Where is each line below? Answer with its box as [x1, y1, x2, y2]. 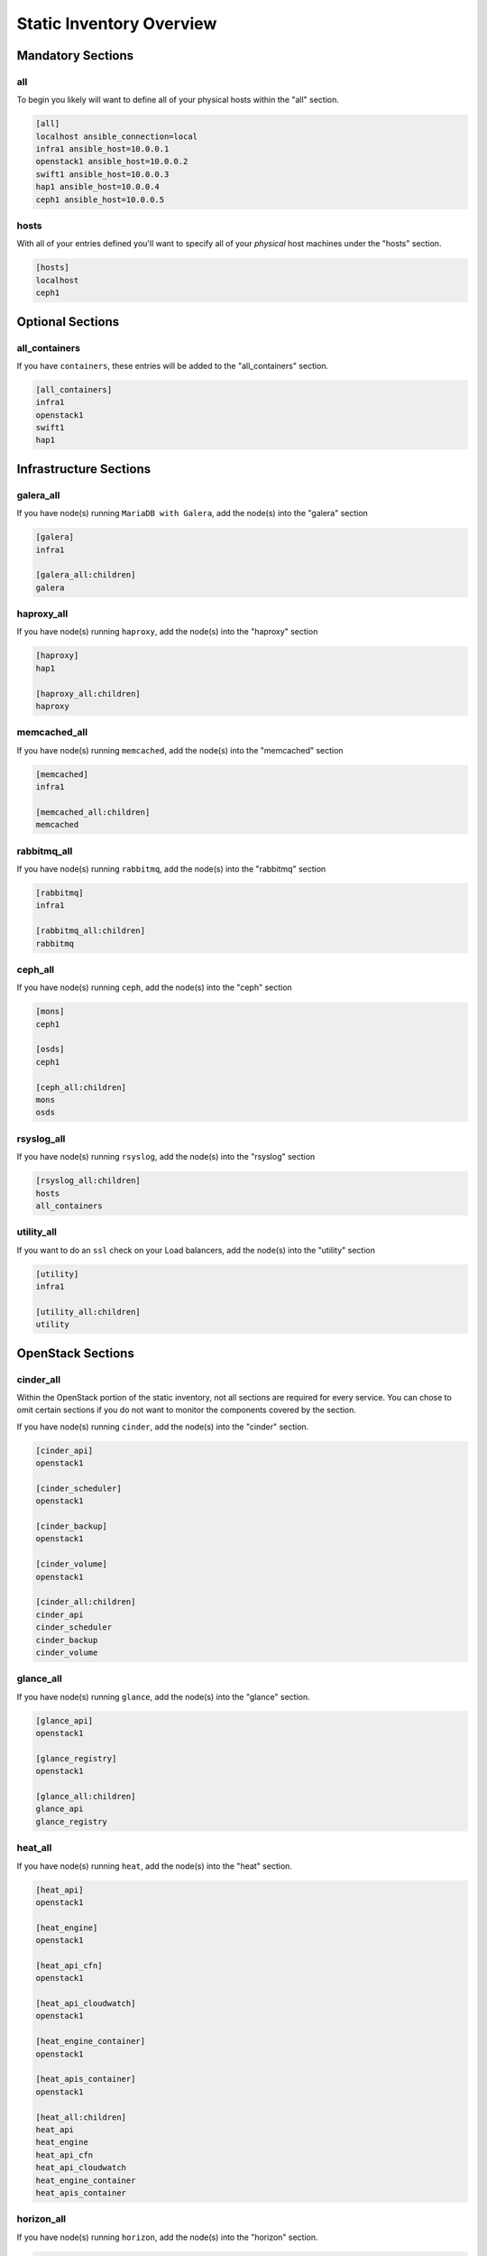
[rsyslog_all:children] [35, 1176, 142, 1186]
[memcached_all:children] [35, 807, 151, 817]
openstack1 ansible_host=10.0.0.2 [35, 156, 188, 167]
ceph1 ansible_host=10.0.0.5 [35, 194, 165, 205]
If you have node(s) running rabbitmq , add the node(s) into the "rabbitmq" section [16, 864, 326, 874]
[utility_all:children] [35, 1307, 142, 1317]
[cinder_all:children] [35, 1597, 136, 1607]
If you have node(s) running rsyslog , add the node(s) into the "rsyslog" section [16, 1151, 316, 1162]
